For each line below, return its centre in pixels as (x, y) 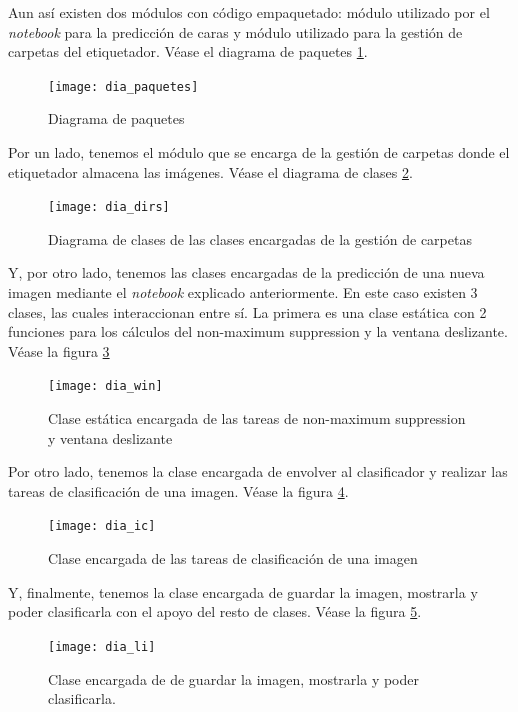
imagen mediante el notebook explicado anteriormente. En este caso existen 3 (243, 292)
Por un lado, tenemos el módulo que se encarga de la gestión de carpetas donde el (259, 152)
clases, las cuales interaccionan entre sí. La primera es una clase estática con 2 (247, 311)
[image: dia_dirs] (109, 207)
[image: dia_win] (105, 386)
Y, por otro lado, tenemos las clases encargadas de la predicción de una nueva (246, 272)
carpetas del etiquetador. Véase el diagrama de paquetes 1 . (188, 51)
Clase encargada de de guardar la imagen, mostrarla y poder (233, 678)
